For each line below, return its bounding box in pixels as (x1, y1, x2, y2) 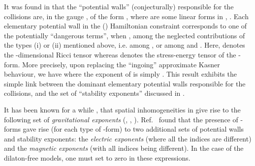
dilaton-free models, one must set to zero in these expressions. (4, 152, 191, 163)
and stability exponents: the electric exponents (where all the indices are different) (4, 133, 252, 143)
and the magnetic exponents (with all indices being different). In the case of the (4, 143, 244, 153)
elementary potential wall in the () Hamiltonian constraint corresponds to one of (4, 21, 247, 31)
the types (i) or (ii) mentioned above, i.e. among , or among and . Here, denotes (4, 40, 245, 50)
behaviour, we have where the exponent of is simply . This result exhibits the (4, 69, 237, 79)
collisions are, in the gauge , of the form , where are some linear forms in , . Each (4, 11, 249, 21)
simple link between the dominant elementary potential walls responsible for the (4, 78, 246, 88)
